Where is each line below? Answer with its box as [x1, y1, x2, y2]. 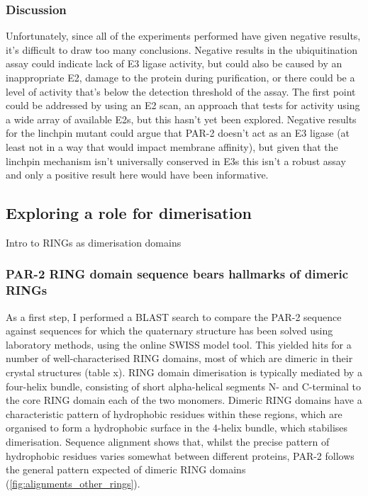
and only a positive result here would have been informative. [6, 167, 269, 182]
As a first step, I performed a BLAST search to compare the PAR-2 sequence [6, 309, 342, 324]
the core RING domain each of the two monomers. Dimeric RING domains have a [6, 393, 362, 407]
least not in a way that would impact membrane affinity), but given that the [6, 139, 338, 154]
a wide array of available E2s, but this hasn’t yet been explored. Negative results [6, 111, 357, 126]
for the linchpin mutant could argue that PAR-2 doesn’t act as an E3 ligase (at [6, 125, 350, 140]
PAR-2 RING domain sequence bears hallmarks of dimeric [6, 265, 349, 283]
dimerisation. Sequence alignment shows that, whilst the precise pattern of [6, 434, 330, 449]
